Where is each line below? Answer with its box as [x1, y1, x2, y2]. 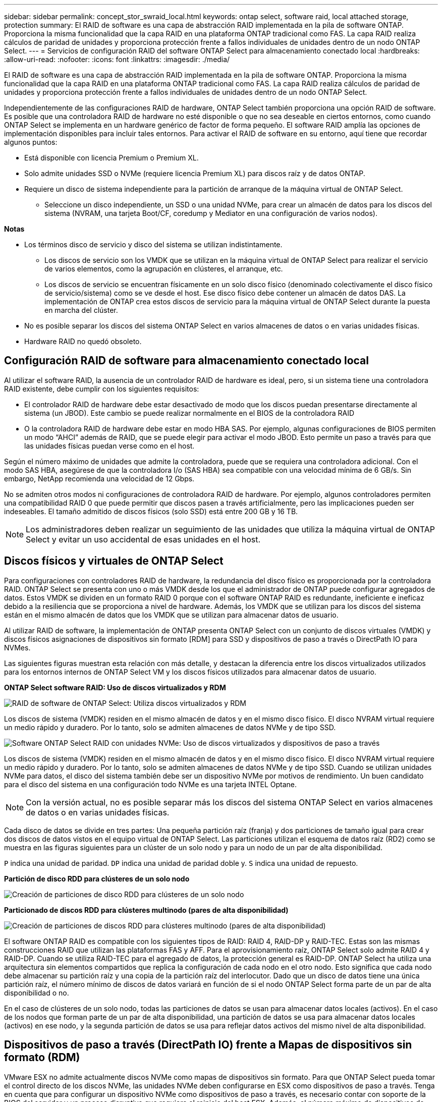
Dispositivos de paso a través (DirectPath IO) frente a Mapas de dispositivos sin [4, 1038, 412, 1052]
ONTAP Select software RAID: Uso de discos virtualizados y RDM [4, 683, 226, 692]
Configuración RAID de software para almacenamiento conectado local [4, 354, 369, 367]
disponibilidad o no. [4, 988, 69, 997]
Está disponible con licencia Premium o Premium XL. [24, 153, 199, 162]
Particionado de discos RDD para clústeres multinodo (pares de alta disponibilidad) [4, 905, 289, 914]
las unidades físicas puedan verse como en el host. [24, 441, 195, 450]
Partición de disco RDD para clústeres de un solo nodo [4, 874, 190, 883]
